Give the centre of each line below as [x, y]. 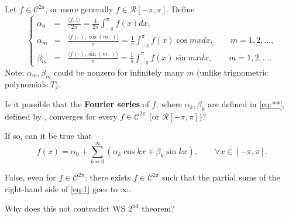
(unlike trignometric [233, 72]
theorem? [158, 208]
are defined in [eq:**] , [246, 104]
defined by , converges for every [61, 116]
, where [169, 104]
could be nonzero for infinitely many [119, 72]
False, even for [30, 177]
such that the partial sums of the [221, 177]
